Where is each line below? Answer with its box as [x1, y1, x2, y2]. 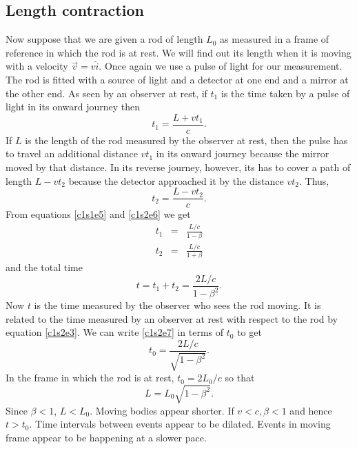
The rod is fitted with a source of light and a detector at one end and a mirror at [6, 72, 349, 86]
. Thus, [299, 173, 329, 188]
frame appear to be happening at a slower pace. [6, 430, 207, 444]
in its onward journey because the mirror [156, 146, 329, 161]
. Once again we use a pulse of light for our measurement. [99, 59, 343, 73]
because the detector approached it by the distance [68, 173, 284, 188]
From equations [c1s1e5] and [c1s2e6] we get [6, 207, 191, 221]
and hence [289, 403, 332, 417]
